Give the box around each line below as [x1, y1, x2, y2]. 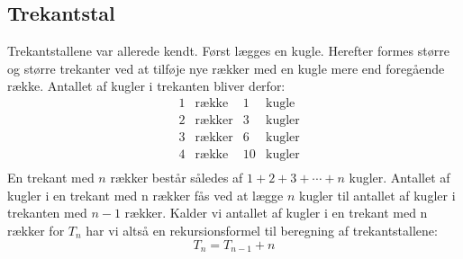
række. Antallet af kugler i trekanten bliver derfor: [7, 76, 286, 95]
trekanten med [7, 203, 87, 222]
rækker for [7, 220, 65, 239]
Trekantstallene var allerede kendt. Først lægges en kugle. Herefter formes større [7, 41, 449, 60]
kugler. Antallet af [349, 168, 450, 187]
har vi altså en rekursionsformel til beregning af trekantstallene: [86, 220, 438, 239]
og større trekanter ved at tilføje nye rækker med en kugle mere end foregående [7, 58, 445, 77]
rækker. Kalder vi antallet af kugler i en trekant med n [124, 203, 428, 222]
